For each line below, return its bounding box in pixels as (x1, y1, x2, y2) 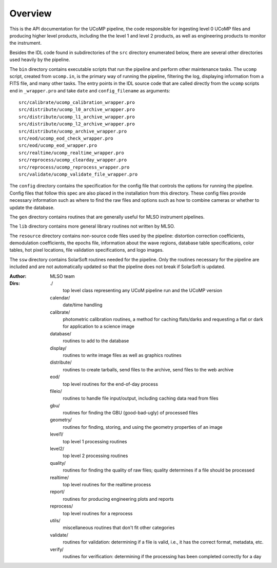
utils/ (50, 517, 61, 523)
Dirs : (9, 280, 21, 287)
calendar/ (50, 294, 70, 300)
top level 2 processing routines (63, 452, 128, 459)
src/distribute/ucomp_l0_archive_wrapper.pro (18, 107, 135, 112)
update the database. (9, 204, 55, 211)
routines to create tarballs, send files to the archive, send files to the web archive (63, 366, 234, 372)
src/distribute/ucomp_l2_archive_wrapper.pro (18, 121, 135, 127)
